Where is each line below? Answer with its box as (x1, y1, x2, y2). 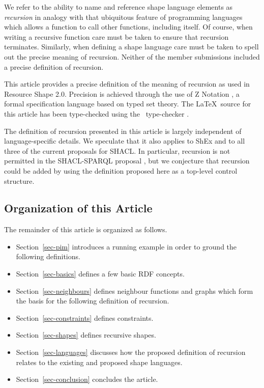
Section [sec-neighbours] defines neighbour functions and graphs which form (16, 285, 253, 296)
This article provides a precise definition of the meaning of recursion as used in (4, 78, 250, 89)
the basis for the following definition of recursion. (16, 295, 169, 306)
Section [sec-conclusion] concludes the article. (16, 374, 158, 384)
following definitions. (16, 251, 80, 262)
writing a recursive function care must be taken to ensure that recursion (4, 31, 229, 42)
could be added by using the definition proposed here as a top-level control (4, 165, 238, 176)
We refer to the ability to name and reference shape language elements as (4, 2, 233, 12)
